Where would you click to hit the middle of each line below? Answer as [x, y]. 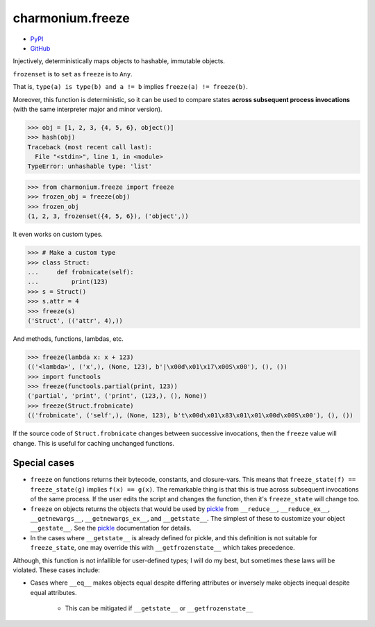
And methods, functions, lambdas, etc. [68, 338]
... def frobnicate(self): [81, 272]
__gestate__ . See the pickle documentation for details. [111, 528]
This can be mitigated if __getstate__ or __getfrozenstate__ [159, 608]
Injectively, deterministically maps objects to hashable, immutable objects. [119, 61]
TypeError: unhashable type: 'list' [90, 166]
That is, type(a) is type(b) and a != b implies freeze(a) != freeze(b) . [130, 87]
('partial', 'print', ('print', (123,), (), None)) [117, 396]
